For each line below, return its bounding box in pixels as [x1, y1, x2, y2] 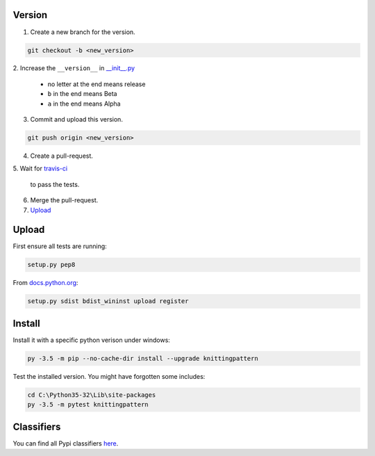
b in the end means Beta [47, 90, 117, 98]
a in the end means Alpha [47, 99, 121, 108]
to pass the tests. [30, 180, 80, 188]
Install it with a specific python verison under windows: [12, 336, 170, 344]
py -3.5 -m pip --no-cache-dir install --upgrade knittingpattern [27, 355, 258, 362]
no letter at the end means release [47, 80, 146, 88]
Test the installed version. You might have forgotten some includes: [12, 372, 206, 380]
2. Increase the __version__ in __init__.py [12, 64, 135, 72]
